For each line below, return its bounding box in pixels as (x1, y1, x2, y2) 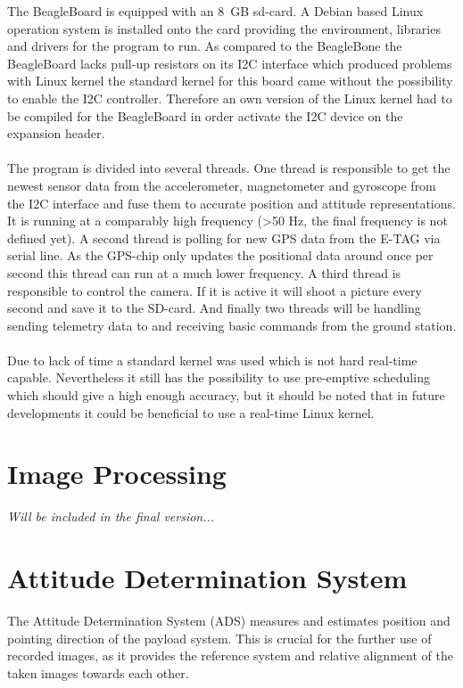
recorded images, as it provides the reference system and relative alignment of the (7, 646, 453, 665)
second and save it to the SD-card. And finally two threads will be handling (7, 299, 421, 317)
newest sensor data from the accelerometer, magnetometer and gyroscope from (7, 176, 436, 194)
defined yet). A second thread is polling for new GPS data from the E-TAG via (7, 228, 441, 247)
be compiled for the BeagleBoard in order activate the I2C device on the (7, 106, 403, 125)
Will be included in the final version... (7, 507, 215, 526)
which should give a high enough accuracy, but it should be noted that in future (7, 386, 445, 405)
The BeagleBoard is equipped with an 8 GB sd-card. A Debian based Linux (7, 2, 424, 20)
